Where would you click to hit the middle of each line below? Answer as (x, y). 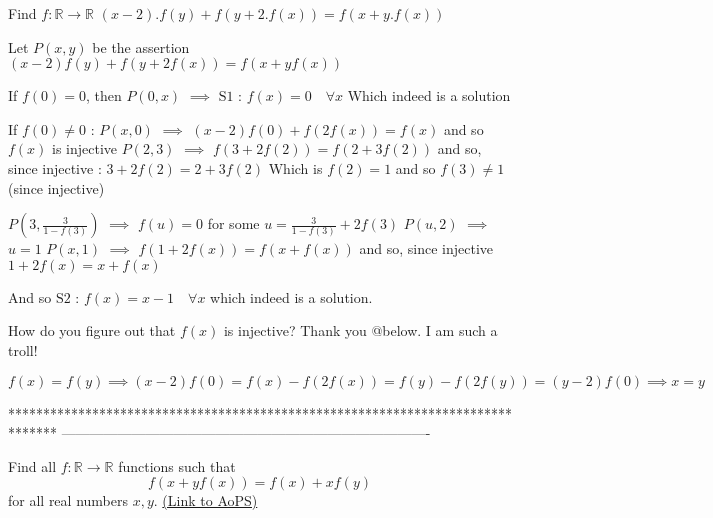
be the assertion (141, 46)
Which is (295, 167)
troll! (23, 349)
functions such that (177, 465)
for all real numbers (68, 500)
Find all (32, 465)
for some (233, 223)
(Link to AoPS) (210, 500)
